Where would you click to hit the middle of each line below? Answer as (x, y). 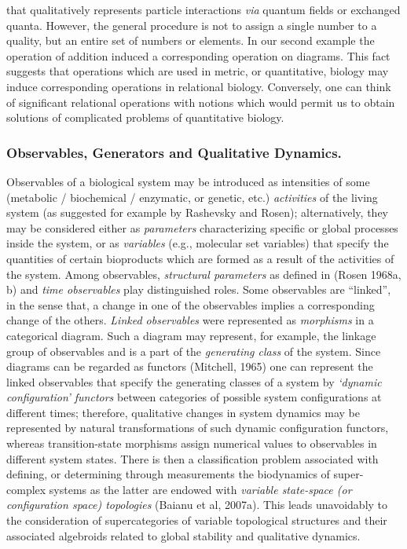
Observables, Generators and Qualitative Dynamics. (174, 152)
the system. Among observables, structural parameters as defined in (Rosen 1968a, (204, 274)
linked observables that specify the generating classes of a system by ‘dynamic (194, 381)
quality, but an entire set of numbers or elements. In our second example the (191, 40)
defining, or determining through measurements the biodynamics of (168, 474)
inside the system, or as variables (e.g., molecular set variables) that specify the (198, 243)
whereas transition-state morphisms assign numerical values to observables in (192, 443)
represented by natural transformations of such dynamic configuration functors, (198, 428)
